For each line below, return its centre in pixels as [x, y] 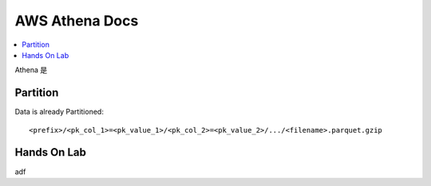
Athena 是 [31, 70]
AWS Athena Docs [77, 21]
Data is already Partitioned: [59, 112]
